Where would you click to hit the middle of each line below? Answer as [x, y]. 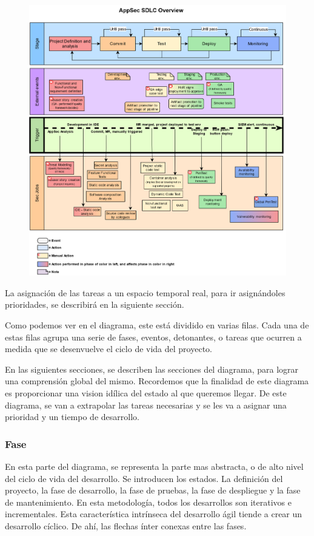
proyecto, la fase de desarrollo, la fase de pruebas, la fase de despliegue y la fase [153, 490]
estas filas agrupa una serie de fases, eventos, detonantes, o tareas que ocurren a [153, 337]
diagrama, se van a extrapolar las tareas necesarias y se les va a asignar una [146, 405]
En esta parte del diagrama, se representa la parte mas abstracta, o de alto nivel [154, 466]
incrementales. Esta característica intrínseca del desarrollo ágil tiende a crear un [154, 514]
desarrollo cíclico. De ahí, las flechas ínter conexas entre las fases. [126, 525]
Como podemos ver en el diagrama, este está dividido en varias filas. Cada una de [157, 325]
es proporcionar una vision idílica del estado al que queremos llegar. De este [146, 392]
